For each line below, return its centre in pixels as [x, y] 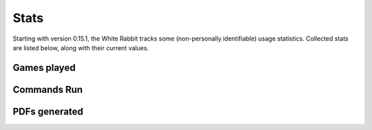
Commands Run [48, 89]
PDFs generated [48, 111]
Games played [44, 68]
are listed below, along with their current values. [81, 47]
